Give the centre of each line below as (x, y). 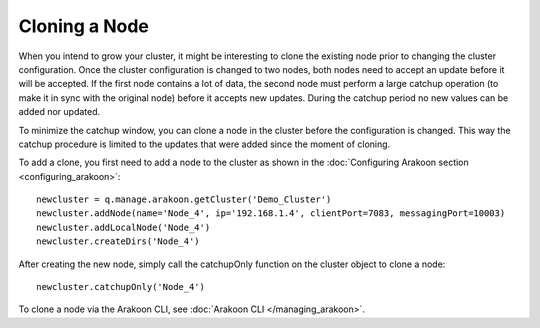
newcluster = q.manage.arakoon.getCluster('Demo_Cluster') (184, 199)
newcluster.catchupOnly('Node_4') (120, 287)
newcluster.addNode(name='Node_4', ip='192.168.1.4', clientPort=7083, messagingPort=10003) (271, 213)
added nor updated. (59, 112)
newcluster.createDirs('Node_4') (118, 241)
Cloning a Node (83, 26)
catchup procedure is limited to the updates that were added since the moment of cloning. (204, 144)
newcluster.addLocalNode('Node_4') (123, 227)
